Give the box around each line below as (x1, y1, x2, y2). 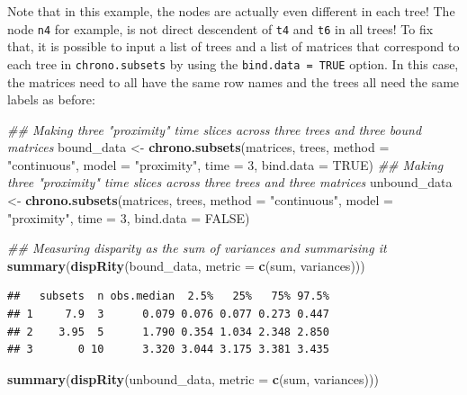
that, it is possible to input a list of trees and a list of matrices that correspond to (7, 37, 460, 56)
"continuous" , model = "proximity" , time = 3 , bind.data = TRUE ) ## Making (7, 155, 444, 174)
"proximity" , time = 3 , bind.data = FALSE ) (7, 208, 250, 227)
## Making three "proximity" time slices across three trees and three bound (7, 120, 422, 139)
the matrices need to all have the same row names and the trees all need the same (7, 72, 460, 91)
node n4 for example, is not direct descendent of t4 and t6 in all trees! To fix (7, 19, 434, 38)
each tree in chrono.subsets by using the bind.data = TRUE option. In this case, (7, 54, 459, 73)
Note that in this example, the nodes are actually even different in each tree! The (7, 2, 455, 20)
